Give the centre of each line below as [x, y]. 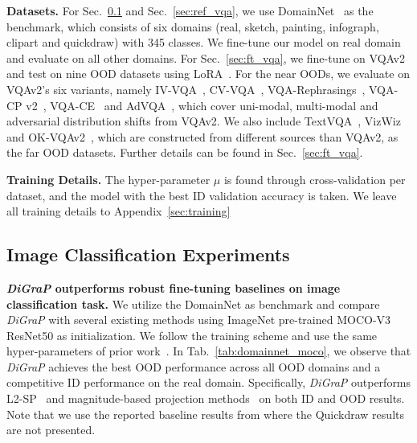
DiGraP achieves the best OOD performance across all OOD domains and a [194, 366]
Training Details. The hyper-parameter [108, 179]
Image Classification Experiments [148, 254]
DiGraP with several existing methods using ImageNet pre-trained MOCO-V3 [199, 320]
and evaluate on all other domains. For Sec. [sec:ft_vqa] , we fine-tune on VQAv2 [206, 57]
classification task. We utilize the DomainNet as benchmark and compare [193, 304]
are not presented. [51, 430]
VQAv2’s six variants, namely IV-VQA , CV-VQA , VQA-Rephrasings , [186, 89]
